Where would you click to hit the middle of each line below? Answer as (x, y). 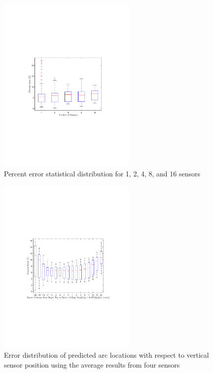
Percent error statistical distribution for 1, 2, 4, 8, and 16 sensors (102, 173)
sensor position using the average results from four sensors (92, 365)
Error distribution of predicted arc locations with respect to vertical (106, 355)
